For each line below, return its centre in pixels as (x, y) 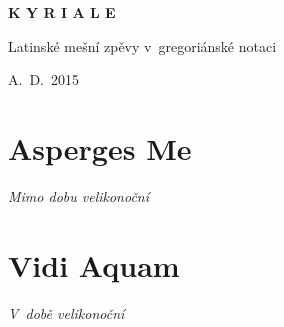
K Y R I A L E (62, 12)
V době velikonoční (66, 312)
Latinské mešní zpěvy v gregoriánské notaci (142, 45)
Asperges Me (100, 147)
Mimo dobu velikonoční (79, 195)
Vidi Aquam (94, 264)
